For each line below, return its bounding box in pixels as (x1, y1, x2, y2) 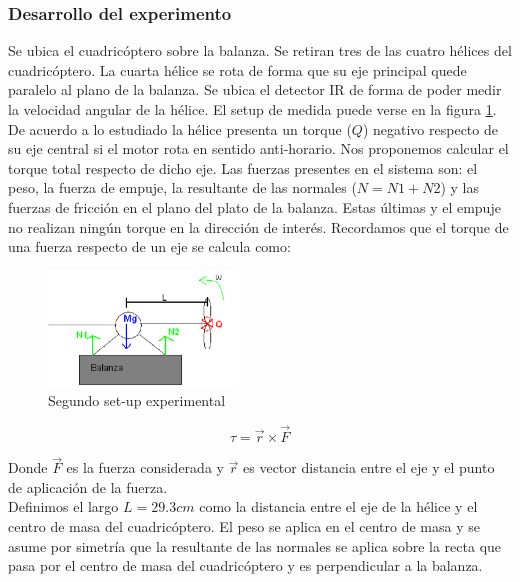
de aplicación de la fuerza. (8, 476, 168, 497)
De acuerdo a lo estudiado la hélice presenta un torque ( (8, 118, 352, 139)
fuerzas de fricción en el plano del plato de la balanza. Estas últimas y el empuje (8, 196, 501, 217)
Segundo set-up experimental (48, 390, 226, 411)
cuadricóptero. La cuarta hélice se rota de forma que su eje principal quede (8, 59, 467, 80)
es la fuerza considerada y (66, 457, 224, 478)
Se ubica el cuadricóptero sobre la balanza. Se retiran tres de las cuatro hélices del (8, 40, 512, 61)
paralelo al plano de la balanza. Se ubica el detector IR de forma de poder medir (8, 79, 502, 100)
